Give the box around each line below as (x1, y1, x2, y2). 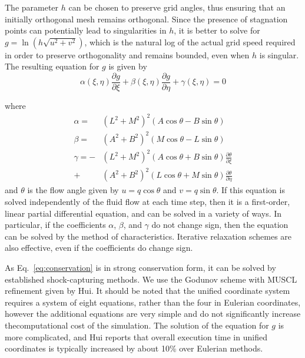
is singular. (259, 48, 299, 61)
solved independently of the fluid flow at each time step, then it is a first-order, (5, 195, 290, 207)
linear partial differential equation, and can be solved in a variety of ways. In (5, 207, 282, 219)
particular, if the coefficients (5, 218, 106, 231)
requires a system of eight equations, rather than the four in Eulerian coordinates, (5, 296, 301, 308)
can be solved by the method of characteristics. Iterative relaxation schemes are (5, 230, 292, 242)
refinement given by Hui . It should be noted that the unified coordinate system (5, 284, 290, 297)
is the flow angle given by (27, 184, 119, 196)
